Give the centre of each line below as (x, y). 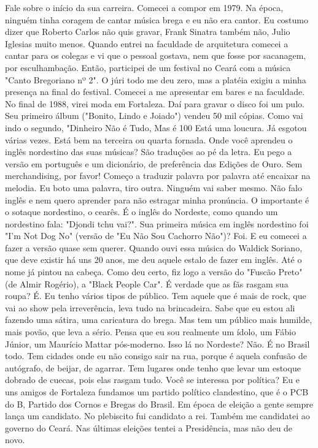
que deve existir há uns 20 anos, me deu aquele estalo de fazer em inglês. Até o (153, 260)
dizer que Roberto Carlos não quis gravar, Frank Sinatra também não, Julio (148, 32)
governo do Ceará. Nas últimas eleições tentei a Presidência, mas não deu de (149, 427)
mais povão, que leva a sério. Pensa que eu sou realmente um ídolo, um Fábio (150, 332)
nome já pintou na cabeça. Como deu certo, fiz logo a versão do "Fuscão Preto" (154, 272)
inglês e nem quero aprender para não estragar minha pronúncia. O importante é (157, 199)
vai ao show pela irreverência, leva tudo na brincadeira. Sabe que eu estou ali (150, 307)
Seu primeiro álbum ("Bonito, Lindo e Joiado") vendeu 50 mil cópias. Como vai (154, 116)
